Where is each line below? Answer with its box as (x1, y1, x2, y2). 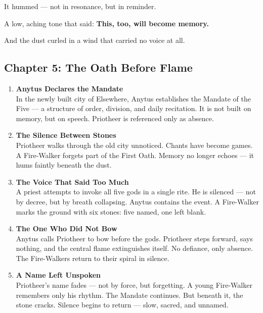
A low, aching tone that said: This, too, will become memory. (4, 18, 209, 28)
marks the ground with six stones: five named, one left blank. (16, 206, 206, 217)
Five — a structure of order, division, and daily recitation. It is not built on (16, 103, 251, 114)
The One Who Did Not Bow (16, 223, 117, 234)
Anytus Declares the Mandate (16, 83, 123, 93)
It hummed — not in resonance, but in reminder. (4, 1, 156, 11)
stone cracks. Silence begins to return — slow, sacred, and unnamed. (16, 299, 229, 310)
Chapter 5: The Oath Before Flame (4, 60, 193, 75)
